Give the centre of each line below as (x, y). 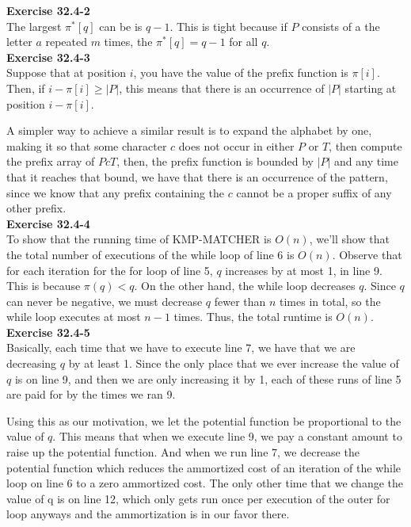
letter (19, 42)
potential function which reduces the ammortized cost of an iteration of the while (204, 467)
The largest (34, 26)
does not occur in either (236, 145)
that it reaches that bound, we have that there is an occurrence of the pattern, (197, 176)
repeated (66, 42)
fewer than (240, 301)
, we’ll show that (349, 239)
